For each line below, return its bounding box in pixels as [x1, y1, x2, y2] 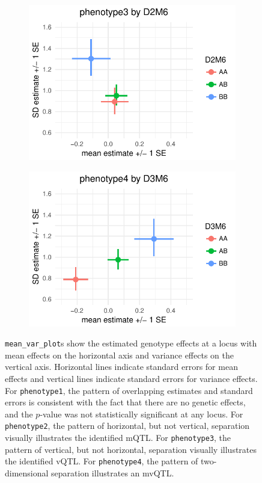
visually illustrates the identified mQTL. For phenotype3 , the [5, 431, 231, 444]
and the [5, 407, 33, 420]
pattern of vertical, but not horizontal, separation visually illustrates [5, 443, 257, 455]
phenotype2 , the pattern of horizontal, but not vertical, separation [5, 419, 250, 432]
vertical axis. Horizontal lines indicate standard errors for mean [5, 360, 238, 373]
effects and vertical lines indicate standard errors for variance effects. [5, 372, 258, 385]
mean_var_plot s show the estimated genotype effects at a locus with [5, 337, 257, 349]
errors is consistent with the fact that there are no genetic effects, [5, 396, 246, 408]
